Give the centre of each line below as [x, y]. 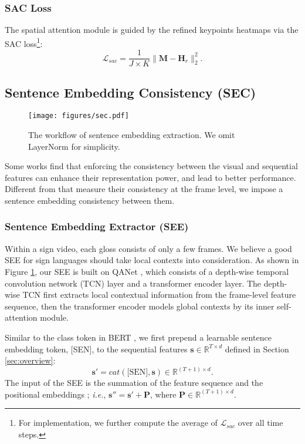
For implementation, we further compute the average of [118, 423]
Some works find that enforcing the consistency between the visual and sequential [151, 166]
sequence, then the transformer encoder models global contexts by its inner [140, 306]
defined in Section [257, 349]
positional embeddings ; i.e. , [55, 394]
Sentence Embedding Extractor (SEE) [97, 226]
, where [163, 394]
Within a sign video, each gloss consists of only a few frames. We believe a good [148, 248]
